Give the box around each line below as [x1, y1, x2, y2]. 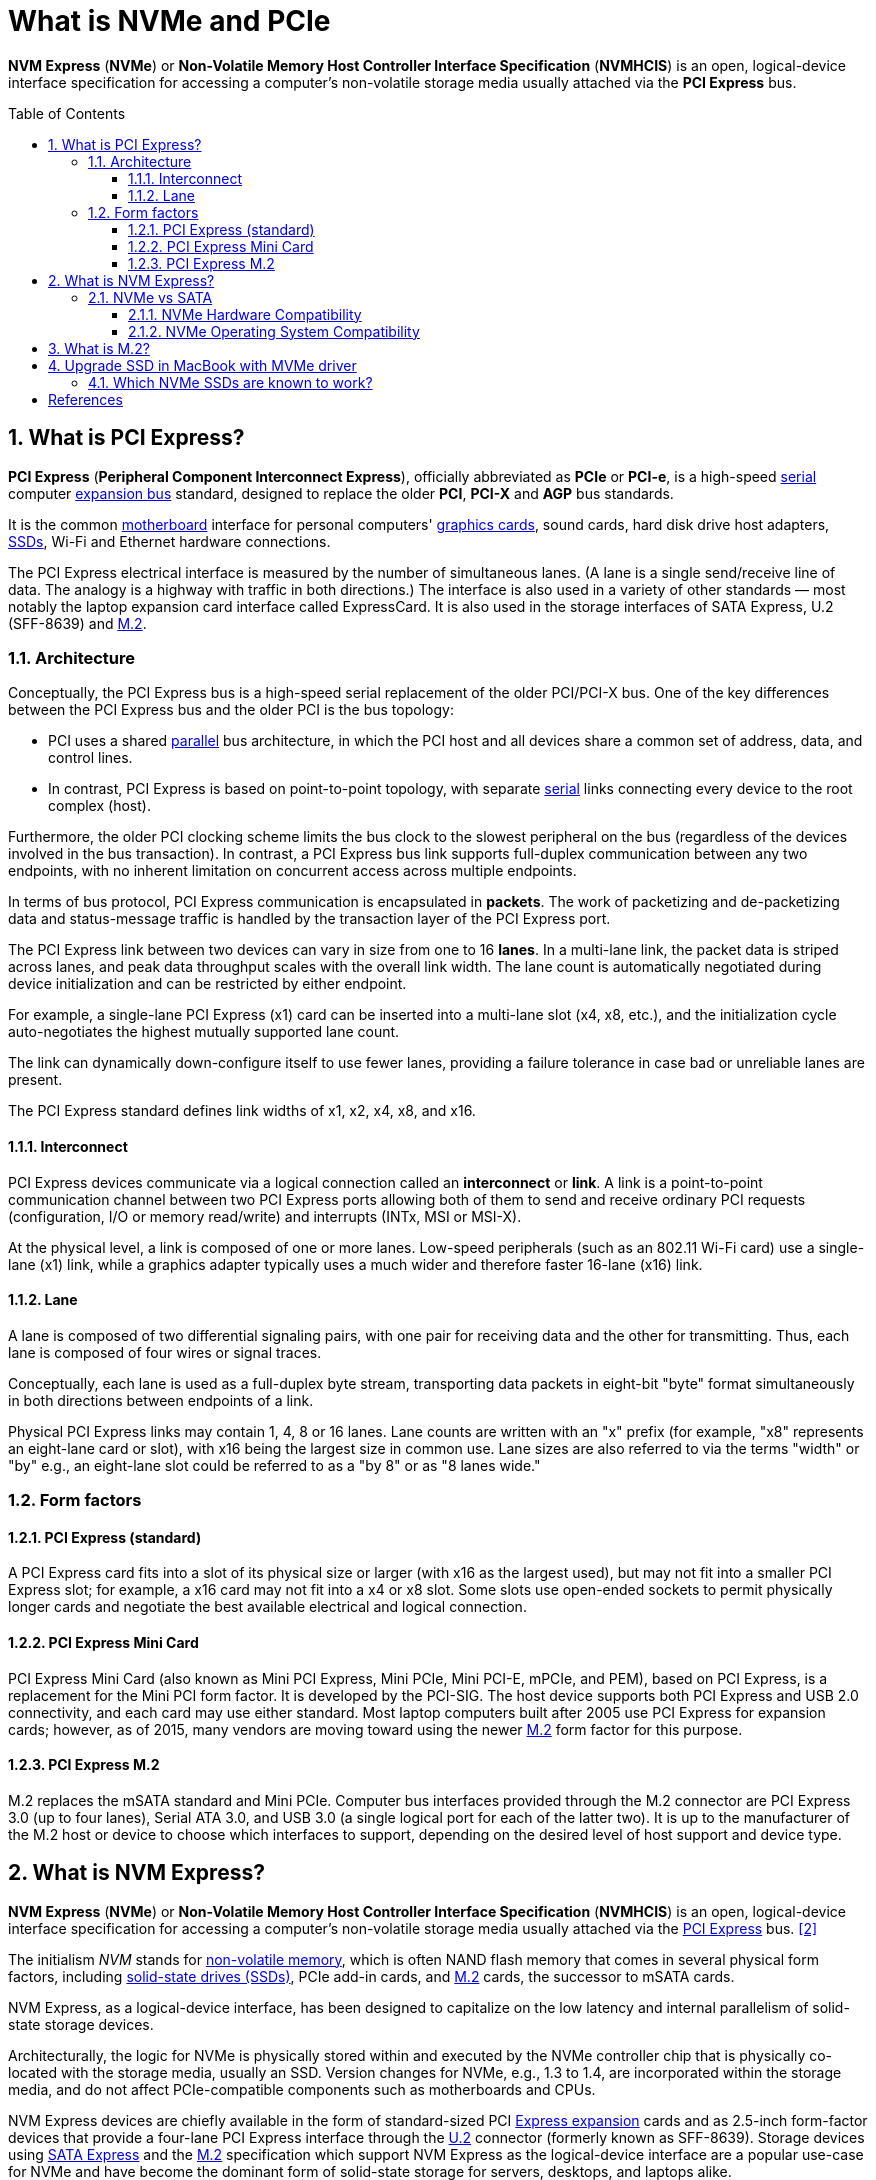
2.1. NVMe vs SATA [88, 288, 213, 306]
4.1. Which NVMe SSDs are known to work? [88, 373, 373, 391]
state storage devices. [8, 2015, 154, 2033]
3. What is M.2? [48, 339, 150, 357]
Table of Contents [8, 104, 126, 122]
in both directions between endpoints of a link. [8, 1391, 314, 1409]
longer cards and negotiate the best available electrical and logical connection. [8, 1598, 527, 1616]
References [48, 390, 123, 408]
